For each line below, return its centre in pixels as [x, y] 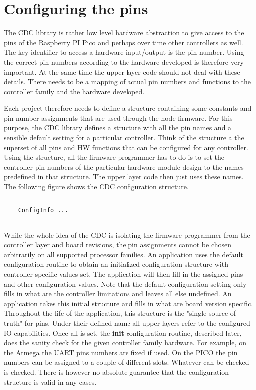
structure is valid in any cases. [50, 381]
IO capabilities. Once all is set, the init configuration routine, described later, [123, 332]
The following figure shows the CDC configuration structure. [96, 186]
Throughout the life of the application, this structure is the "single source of [120, 313]
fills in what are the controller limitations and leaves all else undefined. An [118, 293]
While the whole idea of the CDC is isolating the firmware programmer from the [127, 235]
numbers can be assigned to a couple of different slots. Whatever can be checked [127, 362]
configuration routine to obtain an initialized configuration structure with [116, 264]
